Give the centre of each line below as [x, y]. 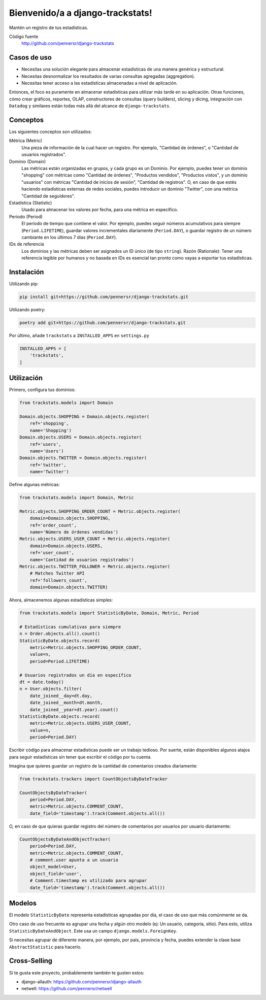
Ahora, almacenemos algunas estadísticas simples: [61, 600]
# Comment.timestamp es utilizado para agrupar [88, 881]
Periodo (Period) [26, 216]
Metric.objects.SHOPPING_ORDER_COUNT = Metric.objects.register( [100, 511]
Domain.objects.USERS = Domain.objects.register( [81, 437]
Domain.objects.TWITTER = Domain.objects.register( [83, 458]
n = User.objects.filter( [51, 689]
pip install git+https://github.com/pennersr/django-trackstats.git [104, 297]
